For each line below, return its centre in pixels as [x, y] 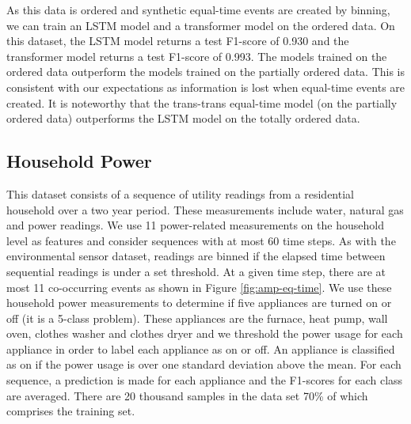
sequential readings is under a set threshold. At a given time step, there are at [196, 271]
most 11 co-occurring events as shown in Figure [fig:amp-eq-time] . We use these [199, 287]
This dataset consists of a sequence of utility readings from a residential [180, 193]
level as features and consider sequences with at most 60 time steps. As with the [201, 240]
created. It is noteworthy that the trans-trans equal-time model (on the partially [202, 102]
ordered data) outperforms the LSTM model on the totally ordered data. [183, 118]
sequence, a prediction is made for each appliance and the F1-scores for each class [205, 380]
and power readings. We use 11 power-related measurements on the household [195, 225]
